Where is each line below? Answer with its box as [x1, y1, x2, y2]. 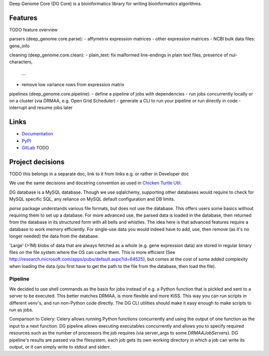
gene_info [9, 43, 30, 49]
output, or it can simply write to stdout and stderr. [9, 344, 111, 350]
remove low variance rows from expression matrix [21, 82, 125, 88]
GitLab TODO [21, 145, 49, 151]
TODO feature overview [9, 26, 58, 32]
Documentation [21, 131, 53, 137]
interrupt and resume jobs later [9, 105, 73, 111]
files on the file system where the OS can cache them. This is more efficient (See [9, 249, 175, 255]
